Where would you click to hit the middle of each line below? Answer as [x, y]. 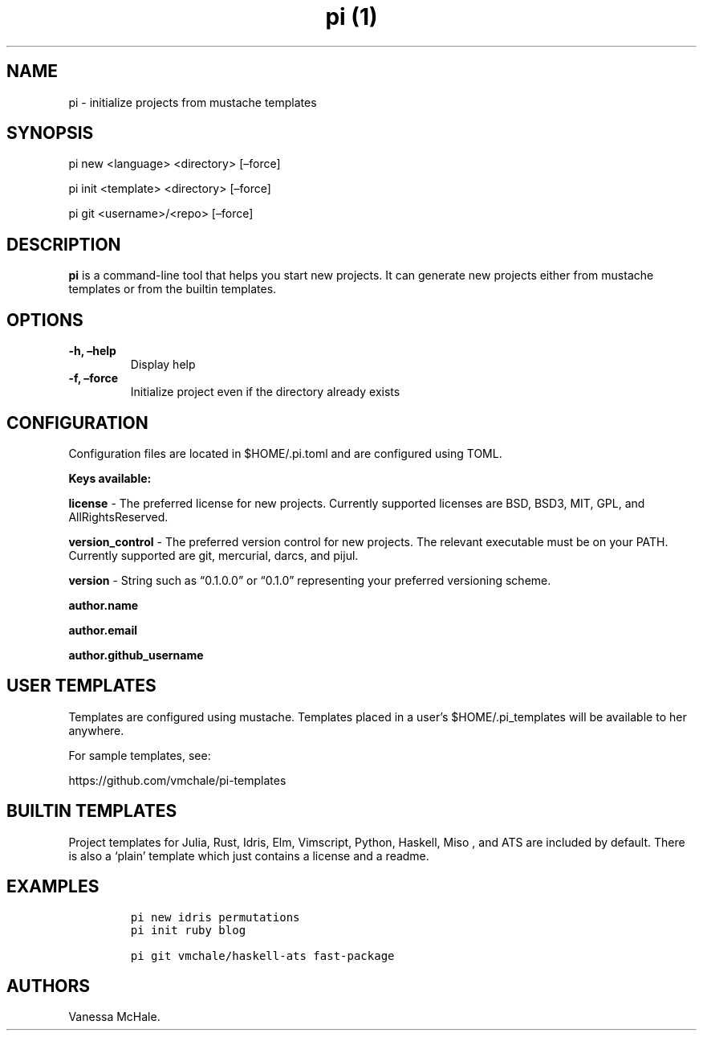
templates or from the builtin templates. [173, 289]
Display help [163, 365]
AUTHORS [49, 986]
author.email [103, 630]
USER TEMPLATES [81, 686]
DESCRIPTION [64, 244]
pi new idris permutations [215, 917]
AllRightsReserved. [118, 516]
